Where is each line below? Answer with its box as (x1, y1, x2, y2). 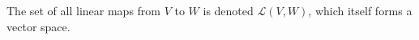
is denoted (203, 2, 254, 18)
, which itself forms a (308, 2, 413, 18)
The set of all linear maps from (6, 2, 160, 18)
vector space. (6, 18, 71, 34)
